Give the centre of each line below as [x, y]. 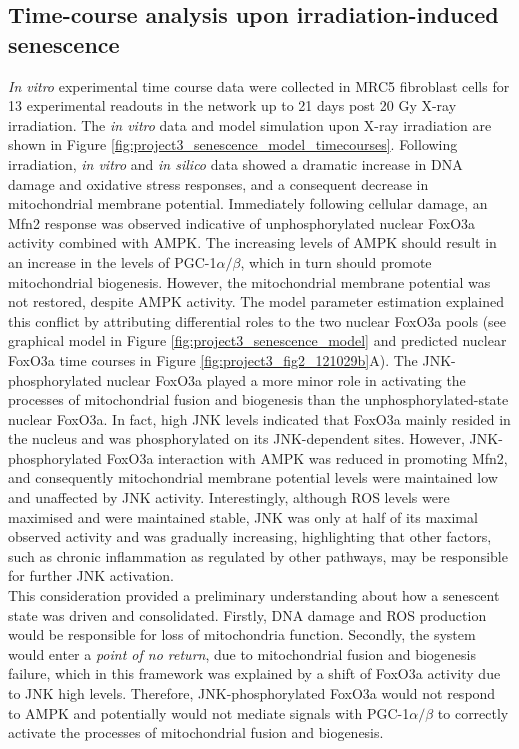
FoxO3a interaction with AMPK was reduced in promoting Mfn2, [307, 457]
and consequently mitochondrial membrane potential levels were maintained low [253, 477]
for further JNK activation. [91, 575]
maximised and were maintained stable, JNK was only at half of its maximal [243, 516]
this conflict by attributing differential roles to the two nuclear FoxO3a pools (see [257, 320]
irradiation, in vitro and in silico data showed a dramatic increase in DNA [235, 163]
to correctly [473, 712]
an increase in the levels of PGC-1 [112, 261]
